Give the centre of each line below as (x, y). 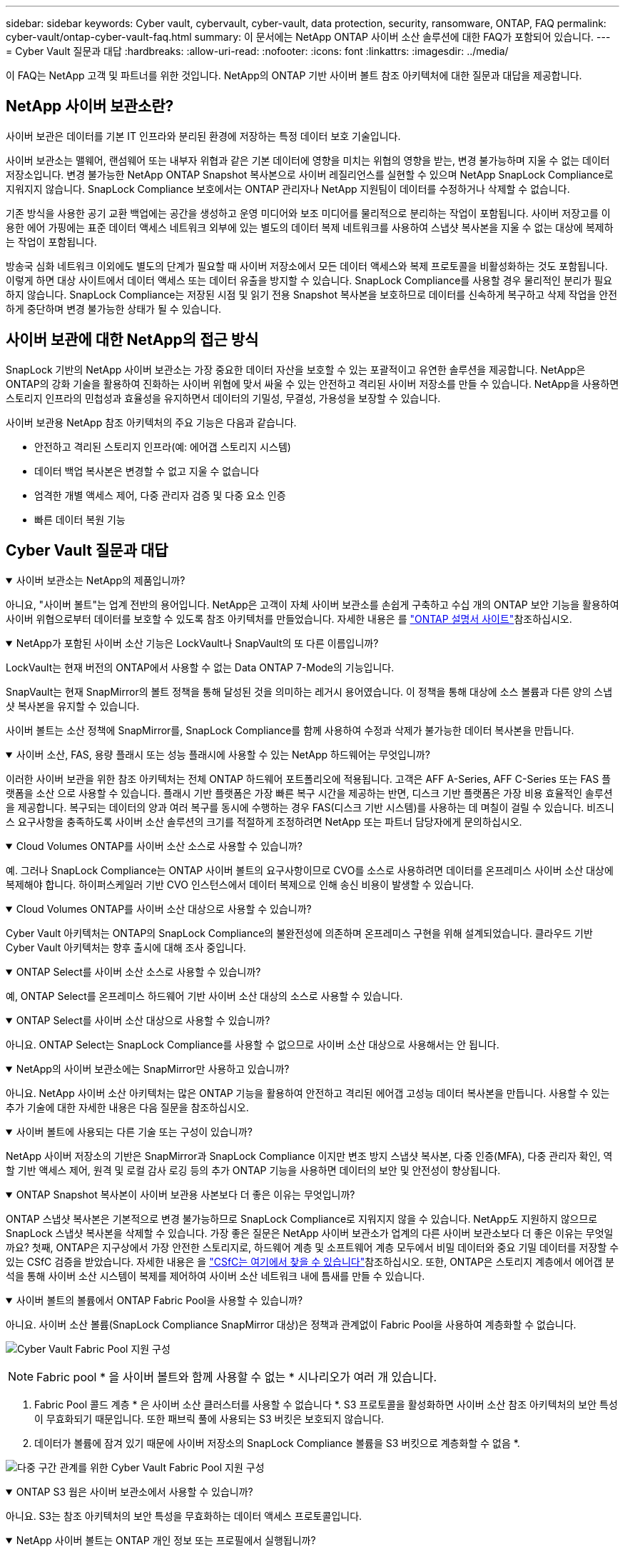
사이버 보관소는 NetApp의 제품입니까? (101, 580)
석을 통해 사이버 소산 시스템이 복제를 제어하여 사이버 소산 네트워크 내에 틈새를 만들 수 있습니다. (215, 1276)
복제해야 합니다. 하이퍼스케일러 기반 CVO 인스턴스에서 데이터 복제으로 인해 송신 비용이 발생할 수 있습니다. (240, 884)
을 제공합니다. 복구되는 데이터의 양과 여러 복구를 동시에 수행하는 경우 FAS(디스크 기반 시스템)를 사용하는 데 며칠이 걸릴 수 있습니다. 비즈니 (310, 807)
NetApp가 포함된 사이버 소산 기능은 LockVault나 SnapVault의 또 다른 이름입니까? (197, 643)
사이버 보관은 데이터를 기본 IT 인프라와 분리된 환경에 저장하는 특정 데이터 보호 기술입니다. (203, 136)
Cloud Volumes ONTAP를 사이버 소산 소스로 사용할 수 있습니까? (159, 846)
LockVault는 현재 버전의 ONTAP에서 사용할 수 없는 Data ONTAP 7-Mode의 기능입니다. (200, 667)
